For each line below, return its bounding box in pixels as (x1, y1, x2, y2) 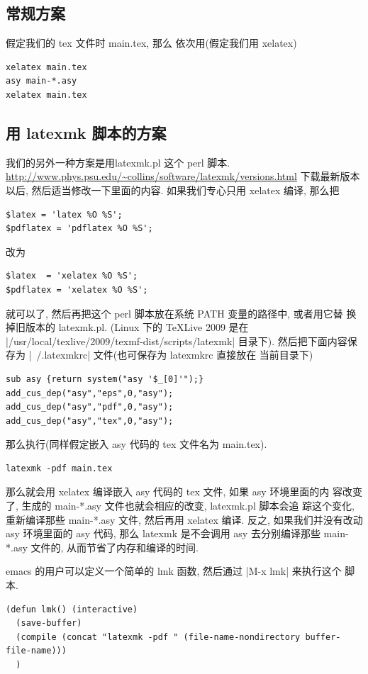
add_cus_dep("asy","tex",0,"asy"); (6, 415, 174, 426)
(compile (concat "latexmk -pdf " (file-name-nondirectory (16, 631, 301, 642)
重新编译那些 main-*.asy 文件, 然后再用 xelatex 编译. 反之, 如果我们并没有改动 (6, 512, 363, 527)
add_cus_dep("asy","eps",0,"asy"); (6, 388, 174, 398)
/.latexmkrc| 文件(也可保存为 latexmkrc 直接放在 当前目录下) (36, 347, 313, 362)
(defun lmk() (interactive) (6, 604, 138, 614)
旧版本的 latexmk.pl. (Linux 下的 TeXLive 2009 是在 (15, 320, 249, 335)
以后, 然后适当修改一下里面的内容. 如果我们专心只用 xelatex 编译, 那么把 (6, 182, 340, 197)
